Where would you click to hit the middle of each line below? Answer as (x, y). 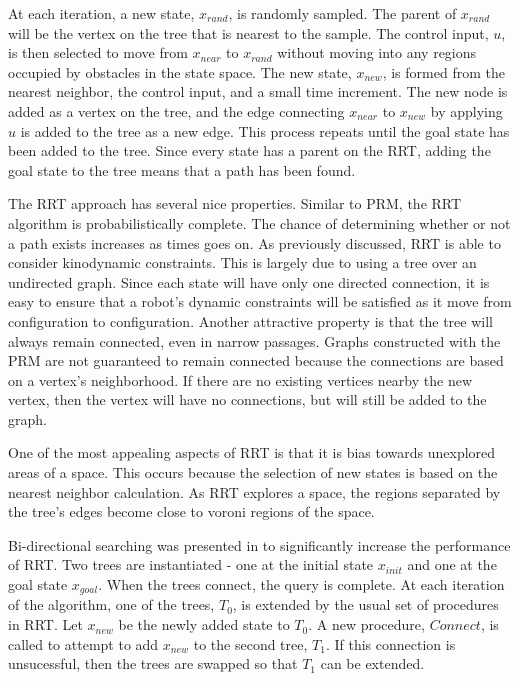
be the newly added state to (204, 624)
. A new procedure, (366, 624)
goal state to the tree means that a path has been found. (182, 169)
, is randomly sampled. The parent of (342, 13)
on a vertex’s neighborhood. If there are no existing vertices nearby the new (240, 379)
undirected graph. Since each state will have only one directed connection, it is (249, 281)
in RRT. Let (45, 624)
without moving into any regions (377, 52)
